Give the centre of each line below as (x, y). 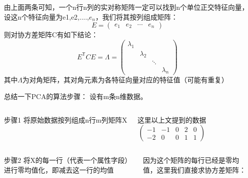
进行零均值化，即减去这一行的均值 (59, 169)
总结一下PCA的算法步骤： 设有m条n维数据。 (76, 96)
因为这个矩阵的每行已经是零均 (191, 160)
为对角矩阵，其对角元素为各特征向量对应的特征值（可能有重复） (125, 80)
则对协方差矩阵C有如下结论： (51, 35)
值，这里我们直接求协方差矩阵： (194, 169)
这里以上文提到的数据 (172, 119)
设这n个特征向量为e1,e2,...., (47, 16)
